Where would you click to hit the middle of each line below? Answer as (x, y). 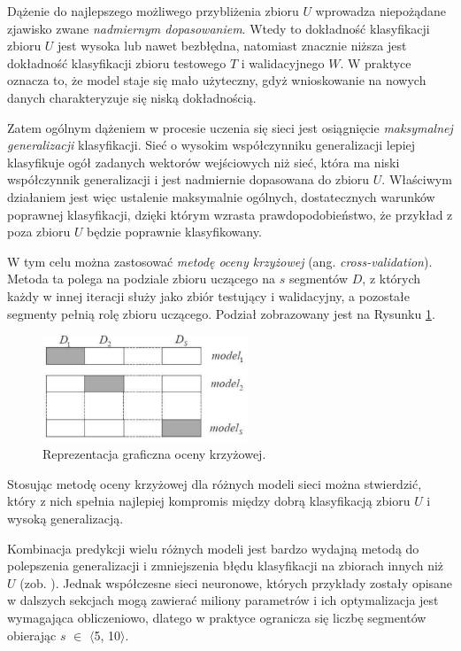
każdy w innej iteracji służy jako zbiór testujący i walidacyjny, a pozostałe (208, 295)
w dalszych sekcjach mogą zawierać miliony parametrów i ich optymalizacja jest (223, 600)
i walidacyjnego (283, 62)
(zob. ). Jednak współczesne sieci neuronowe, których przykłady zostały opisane (236, 582)
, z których (392, 279)
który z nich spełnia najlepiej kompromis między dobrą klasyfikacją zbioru (209, 501)
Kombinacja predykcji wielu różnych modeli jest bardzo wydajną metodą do (213, 548)
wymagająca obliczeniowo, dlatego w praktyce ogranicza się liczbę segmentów (217, 618)
